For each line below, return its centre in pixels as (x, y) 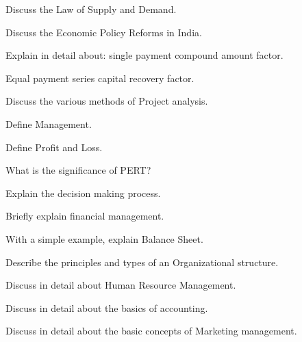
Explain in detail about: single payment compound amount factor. (144, 55)
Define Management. (49, 123)
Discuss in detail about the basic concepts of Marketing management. (151, 331)
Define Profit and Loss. (54, 147)
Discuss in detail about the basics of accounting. (107, 307)
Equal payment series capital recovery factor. (100, 78)
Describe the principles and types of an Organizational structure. (142, 262)
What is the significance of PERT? (78, 170)
